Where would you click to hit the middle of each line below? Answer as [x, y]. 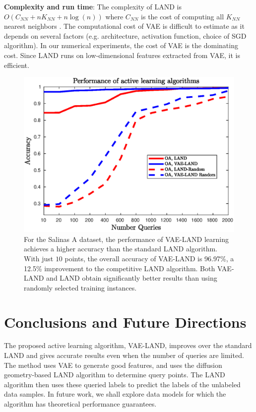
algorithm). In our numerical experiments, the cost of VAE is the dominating [121, 45]
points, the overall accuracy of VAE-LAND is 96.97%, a [149, 258]
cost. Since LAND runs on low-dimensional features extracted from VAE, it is [122, 55]
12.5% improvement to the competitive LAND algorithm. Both [120, 268]
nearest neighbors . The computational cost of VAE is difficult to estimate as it [124, 26]
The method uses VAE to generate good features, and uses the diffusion [113, 365]
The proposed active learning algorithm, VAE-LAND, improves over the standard [128, 345]
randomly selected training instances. [80, 287]
